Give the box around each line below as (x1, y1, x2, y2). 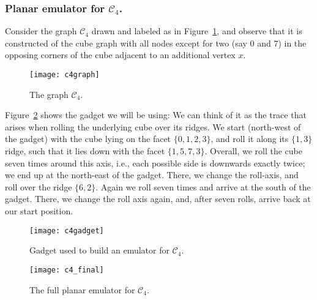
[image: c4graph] (29, 70, 100, 79)
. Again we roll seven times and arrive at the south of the (95, 180, 311, 193)
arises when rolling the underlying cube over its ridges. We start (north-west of (5, 120, 301, 133)
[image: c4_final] (29, 265, 104, 274)
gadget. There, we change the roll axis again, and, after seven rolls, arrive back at (5, 192, 311, 205)
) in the (278, 36, 307, 49)
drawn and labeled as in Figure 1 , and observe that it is (91, 24, 302, 37)
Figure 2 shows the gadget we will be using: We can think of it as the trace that (5, 108, 307, 121)
